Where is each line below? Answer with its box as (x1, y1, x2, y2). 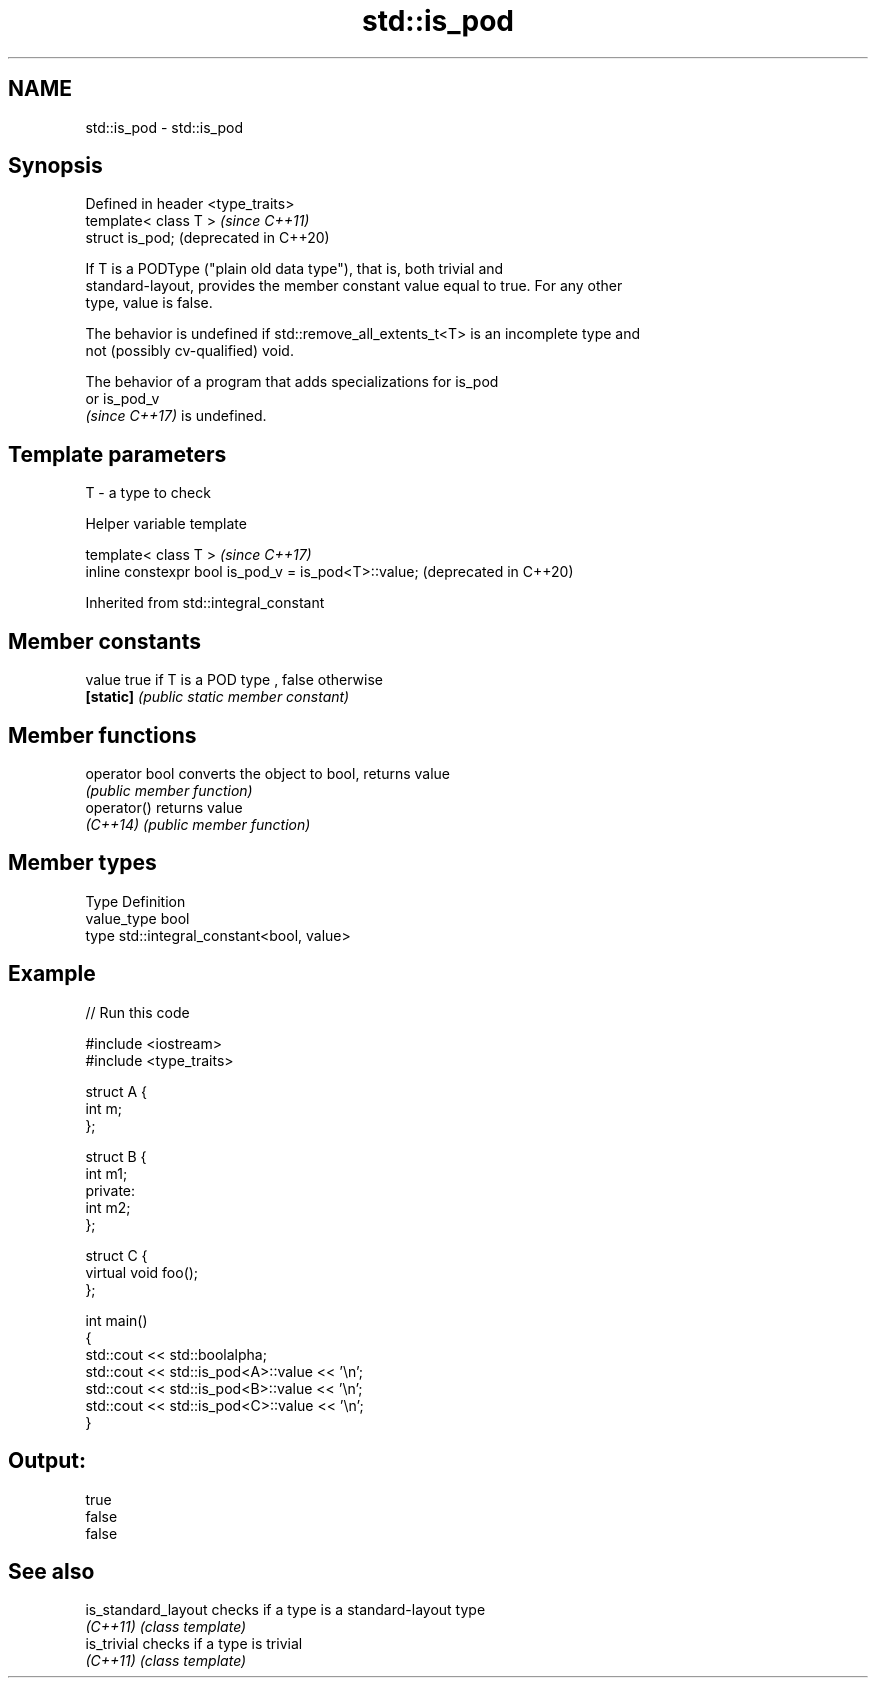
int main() (85, 1311, 148, 1329)
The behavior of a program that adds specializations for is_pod (85, 373, 499, 391)
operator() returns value (85, 798, 243, 816)
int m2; (85, 1198, 131, 1216)
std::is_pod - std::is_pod (85, 118, 243, 136)
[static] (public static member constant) (85, 688, 350, 706)
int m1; (85, 1164, 128, 1182)
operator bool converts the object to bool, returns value (85, 764, 450, 782)
